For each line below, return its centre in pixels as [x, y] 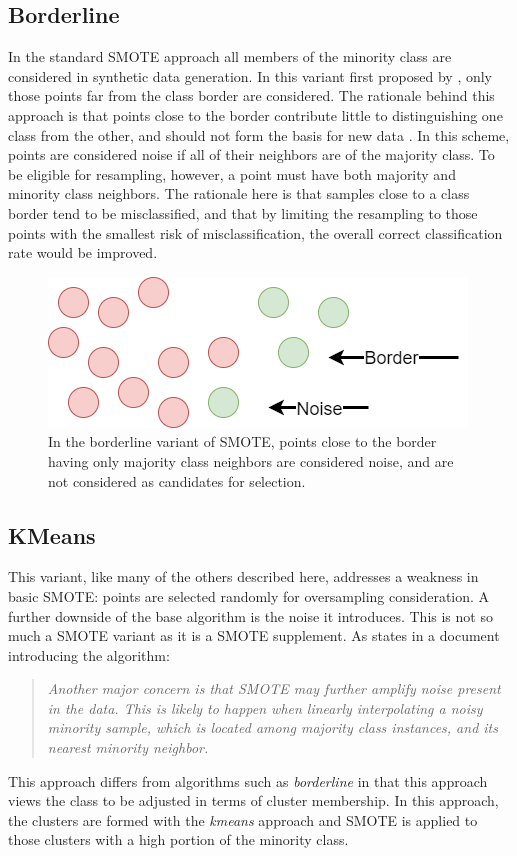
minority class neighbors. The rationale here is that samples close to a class [239, 193]
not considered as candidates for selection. [177, 480]
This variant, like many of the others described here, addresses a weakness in [243, 576]
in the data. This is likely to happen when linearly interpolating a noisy [265, 707]
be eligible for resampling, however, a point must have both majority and [232, 173]
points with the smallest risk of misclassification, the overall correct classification [255, 232]
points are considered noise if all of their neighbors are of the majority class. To [251, 154]
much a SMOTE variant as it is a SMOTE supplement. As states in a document [254, 635]
